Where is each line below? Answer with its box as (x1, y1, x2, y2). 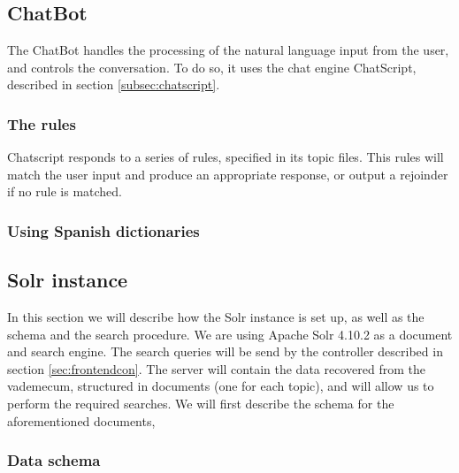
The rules (7, 112, 76, 134)
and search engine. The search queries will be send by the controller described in (7, 342, 443, 361)
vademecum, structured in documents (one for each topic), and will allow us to (7, 377, 434, 395)
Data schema (7, 449, 101, 471)
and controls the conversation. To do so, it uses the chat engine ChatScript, (7, 57, 417, 76)
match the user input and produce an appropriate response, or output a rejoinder (7, 164, 448, 183)
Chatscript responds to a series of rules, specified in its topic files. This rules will (7, 148, 444, 166)
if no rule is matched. (7, 182, 123, 201)
